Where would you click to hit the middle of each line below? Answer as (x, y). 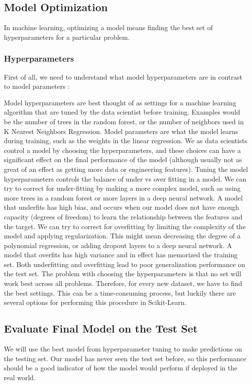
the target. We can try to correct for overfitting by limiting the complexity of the (125, 226)
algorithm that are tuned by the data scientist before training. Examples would (122, 112)
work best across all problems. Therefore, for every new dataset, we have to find (123, 283)
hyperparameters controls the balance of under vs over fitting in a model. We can (125, 178)
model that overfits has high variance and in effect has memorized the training (121, 255)
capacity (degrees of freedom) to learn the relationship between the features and (123, 216)
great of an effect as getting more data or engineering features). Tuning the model (126, 169)
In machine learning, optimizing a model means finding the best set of (108, 27)
